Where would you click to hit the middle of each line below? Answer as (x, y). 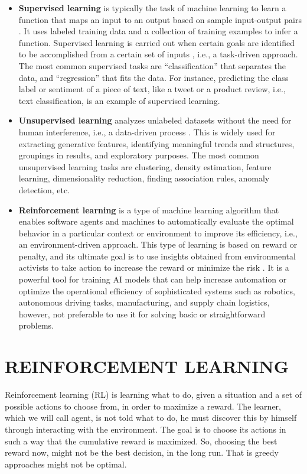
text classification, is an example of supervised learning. (119, 100)
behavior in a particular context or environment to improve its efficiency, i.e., (158, 233)
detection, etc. (44, 189)
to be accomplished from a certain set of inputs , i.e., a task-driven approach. (158, 54)
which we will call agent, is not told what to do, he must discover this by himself (151, 418)
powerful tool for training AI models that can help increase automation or (153, 279)
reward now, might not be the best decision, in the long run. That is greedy (142, 452)
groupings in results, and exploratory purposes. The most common (139, 155)
